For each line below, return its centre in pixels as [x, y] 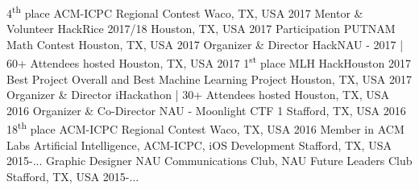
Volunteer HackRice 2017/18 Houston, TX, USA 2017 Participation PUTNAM [201, 29]
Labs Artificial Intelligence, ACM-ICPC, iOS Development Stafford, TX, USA [199, 145]
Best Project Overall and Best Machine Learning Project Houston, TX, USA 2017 [209, 78]
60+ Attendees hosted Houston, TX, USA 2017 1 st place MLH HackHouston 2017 [209, 62]
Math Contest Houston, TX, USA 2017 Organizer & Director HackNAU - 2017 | [205, 44]
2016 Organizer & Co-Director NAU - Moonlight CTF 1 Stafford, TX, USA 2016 [206, 110]
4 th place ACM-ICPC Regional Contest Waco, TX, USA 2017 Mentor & [185, 12]
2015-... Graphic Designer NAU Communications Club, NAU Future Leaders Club [209, 161]
